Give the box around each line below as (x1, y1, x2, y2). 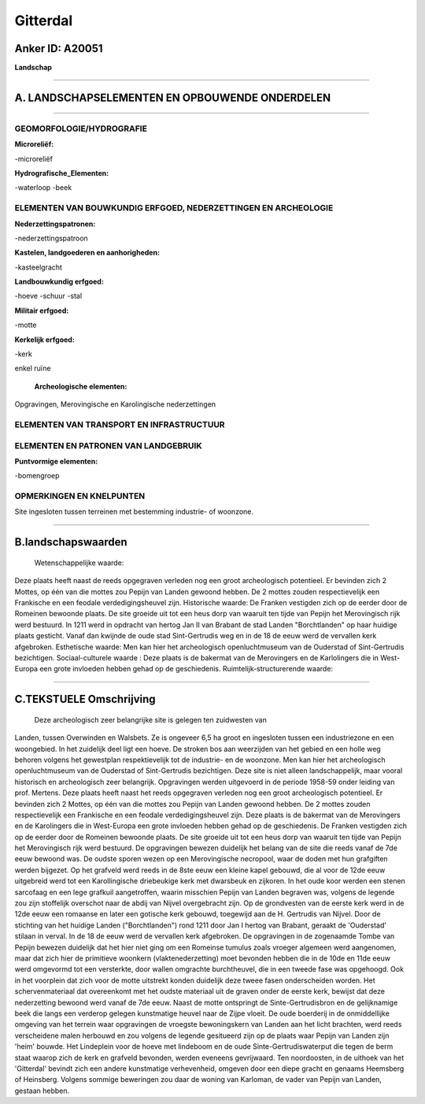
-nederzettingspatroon (14, 233, 88, 243)
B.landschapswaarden (14, 536, 128, 549)
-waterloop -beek (14, 183, 72, 192)
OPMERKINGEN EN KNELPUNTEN (14, 491, 146, 502)
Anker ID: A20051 (14, 42, 103, 55)
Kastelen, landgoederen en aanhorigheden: (14, 248, 161, 258)
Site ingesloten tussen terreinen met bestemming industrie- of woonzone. (14, 507, 254, 516)
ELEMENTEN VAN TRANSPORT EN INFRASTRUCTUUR (14, 418, 225, 429)
